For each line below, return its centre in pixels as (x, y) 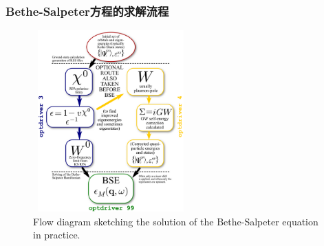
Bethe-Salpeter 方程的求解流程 (87, 11)
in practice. (57, 235)
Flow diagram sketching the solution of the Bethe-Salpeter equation (176, 221)
